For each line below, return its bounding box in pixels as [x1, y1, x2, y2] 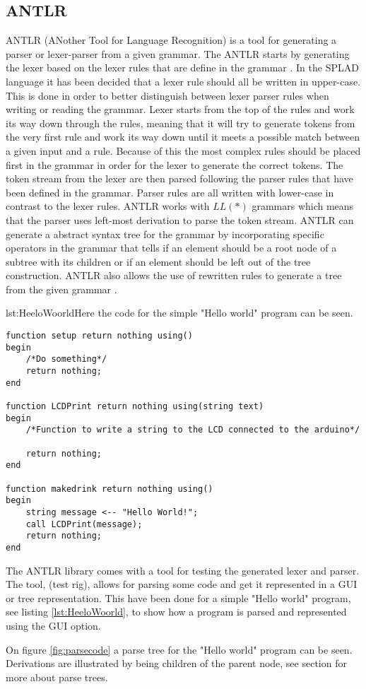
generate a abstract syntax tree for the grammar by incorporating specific [6, 226, 324, 241]
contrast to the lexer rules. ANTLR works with [6, 199, 210, 213]
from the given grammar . [6, 281, 117, 296]
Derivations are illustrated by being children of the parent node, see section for [6, 656, 347, 671]
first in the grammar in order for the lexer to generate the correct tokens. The [6, 157, 343, 172]
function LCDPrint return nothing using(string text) [6, 401, 264, 412]
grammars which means [252, 199, 354, 213]
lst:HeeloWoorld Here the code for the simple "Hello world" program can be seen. [6, 305, 353, 320]
